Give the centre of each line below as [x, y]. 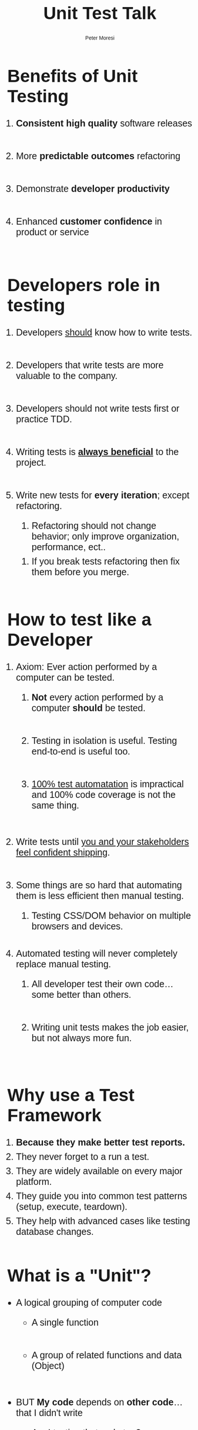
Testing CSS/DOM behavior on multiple [111, 916]
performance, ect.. [68, 547]
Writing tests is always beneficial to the [97, 452]
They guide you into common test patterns [101, 1196]
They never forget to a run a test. [83, 1156]
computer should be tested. [89, 708]
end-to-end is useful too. [81, 751]
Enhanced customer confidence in [89, 221]
